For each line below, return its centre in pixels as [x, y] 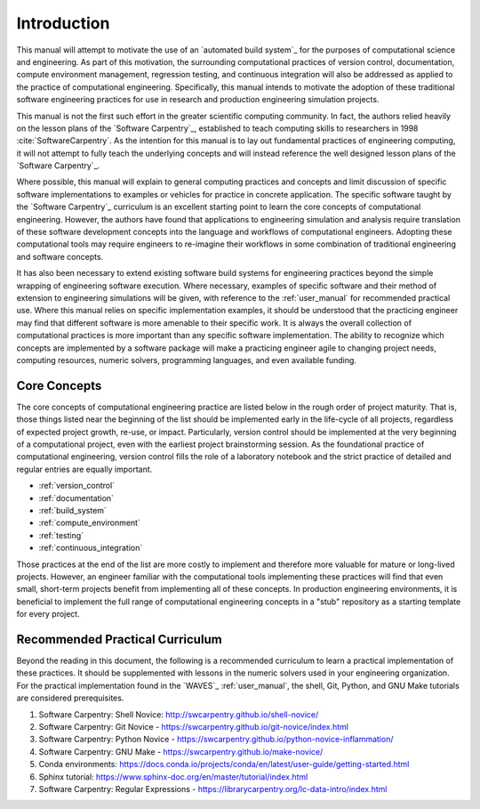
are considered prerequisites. [70, 698]
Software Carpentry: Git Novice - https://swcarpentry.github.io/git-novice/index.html [193, 726]
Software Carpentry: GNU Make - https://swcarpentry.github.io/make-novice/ [181, 751]
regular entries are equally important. [84, 469]
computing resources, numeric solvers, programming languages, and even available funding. [187, 360]
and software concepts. [60, 256]
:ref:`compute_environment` [90, 523]
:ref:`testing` [61, 535]
